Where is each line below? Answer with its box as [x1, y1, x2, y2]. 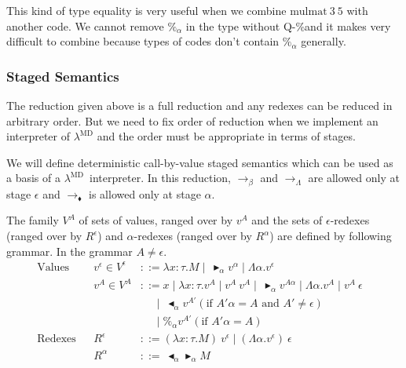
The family [6, 212, 59, 228]
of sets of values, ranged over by [79, 212, 233, 228]
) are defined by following [269, 228, 392, 244]
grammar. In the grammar [6, 242, 133, 259]
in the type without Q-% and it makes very [185, 17, 391, 34]
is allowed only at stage [89, 185, 201, 202]
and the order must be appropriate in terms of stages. [97, 128, 356, 144]
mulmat [290, 6, 327, 17]
